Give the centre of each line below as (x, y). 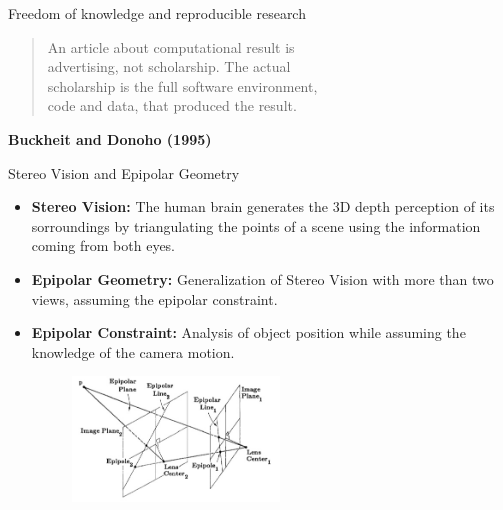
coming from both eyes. (103, 245)
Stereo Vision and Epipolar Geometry (124, 172)
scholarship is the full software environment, (182, 85)
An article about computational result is (171, 46)
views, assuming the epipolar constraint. (154, 298)
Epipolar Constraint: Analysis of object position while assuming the (248, 332)
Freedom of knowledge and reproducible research (157, 13)
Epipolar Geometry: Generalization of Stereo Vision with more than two (262, 278)
